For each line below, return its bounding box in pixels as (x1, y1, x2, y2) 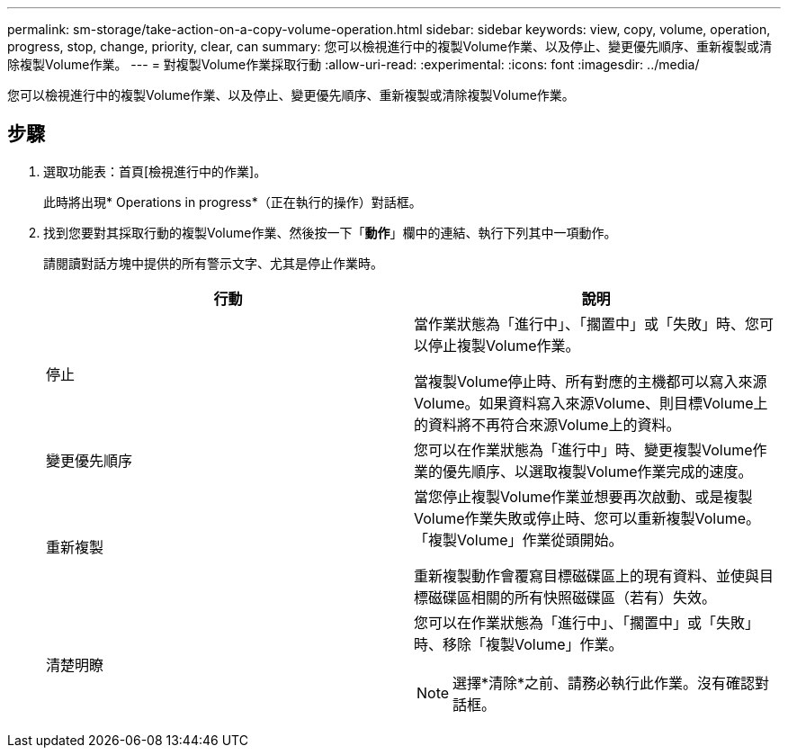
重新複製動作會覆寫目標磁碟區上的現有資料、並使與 (414, 566, 760, 585)
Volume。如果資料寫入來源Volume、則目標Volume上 (414, 393, 768, 412)
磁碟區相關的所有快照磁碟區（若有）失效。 (428, 588, 717, 607)
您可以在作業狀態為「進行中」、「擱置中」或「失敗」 (414, 613, 760, 632)
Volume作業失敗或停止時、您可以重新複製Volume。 (414, 508, 761, 527)
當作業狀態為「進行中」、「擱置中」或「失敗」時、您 (414, 314, 760, 333)
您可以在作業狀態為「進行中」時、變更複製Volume (414, 440, 753, 459)
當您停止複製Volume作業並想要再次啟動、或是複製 (414, 487, 753, 506)
